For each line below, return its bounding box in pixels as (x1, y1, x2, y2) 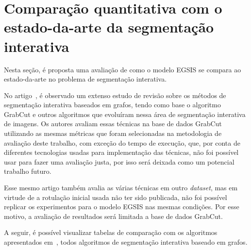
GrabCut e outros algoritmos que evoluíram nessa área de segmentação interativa (4, 109, 246, 119)
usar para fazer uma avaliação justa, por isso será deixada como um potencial (4, 156, 234, 167)
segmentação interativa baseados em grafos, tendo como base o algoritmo (4, 100, 221, 110)
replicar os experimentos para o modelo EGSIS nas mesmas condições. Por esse (4, 201, 239, 212)
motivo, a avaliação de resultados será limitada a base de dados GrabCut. (4, 211, 223, 221)
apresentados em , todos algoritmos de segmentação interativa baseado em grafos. (4, 237, 248, 247)
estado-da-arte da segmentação (4, 17, 214, 37)
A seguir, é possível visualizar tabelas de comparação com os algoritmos (4, 227, 218, 237)
